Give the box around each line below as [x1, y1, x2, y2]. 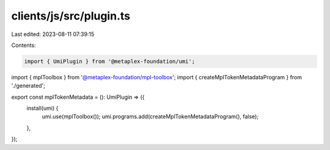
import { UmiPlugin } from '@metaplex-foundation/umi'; [24, 58, 196, 65]
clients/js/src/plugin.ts [11, 9, 131, 23]
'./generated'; [11, 82, 46, 90]
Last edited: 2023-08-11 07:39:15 [11, 30, 95, 38]
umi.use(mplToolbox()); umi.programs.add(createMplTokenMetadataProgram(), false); [42, 113, 259, 120]
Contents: [11, 41, 36, 49]
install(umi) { [26, 104, 59, 112]
